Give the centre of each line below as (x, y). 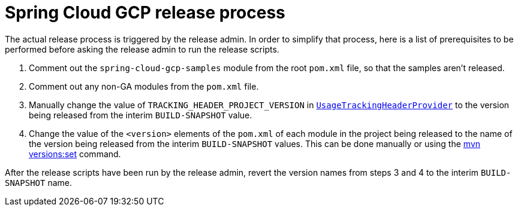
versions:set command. (75, 154)
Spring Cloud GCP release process (145, 13)
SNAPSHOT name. (38, 182)
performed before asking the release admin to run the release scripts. (142, 49)
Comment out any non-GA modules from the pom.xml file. (144, 86)
